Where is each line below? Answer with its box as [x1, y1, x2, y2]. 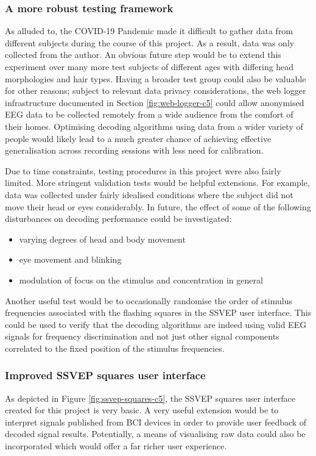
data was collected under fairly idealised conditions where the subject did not [5, 188, 293, 201]
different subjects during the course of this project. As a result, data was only [5, 36, 295, 49]
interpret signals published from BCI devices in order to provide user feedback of [5, 415, 307, 428]
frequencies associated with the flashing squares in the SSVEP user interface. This [5, 306, 312, 319]
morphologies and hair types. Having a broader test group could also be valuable [5, 72, 306, 85]
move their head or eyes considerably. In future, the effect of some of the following [5, 200, 311, 213]
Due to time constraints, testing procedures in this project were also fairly [5, 164, 281, 177]
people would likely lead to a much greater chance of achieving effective [5, 132, 272, 144]
